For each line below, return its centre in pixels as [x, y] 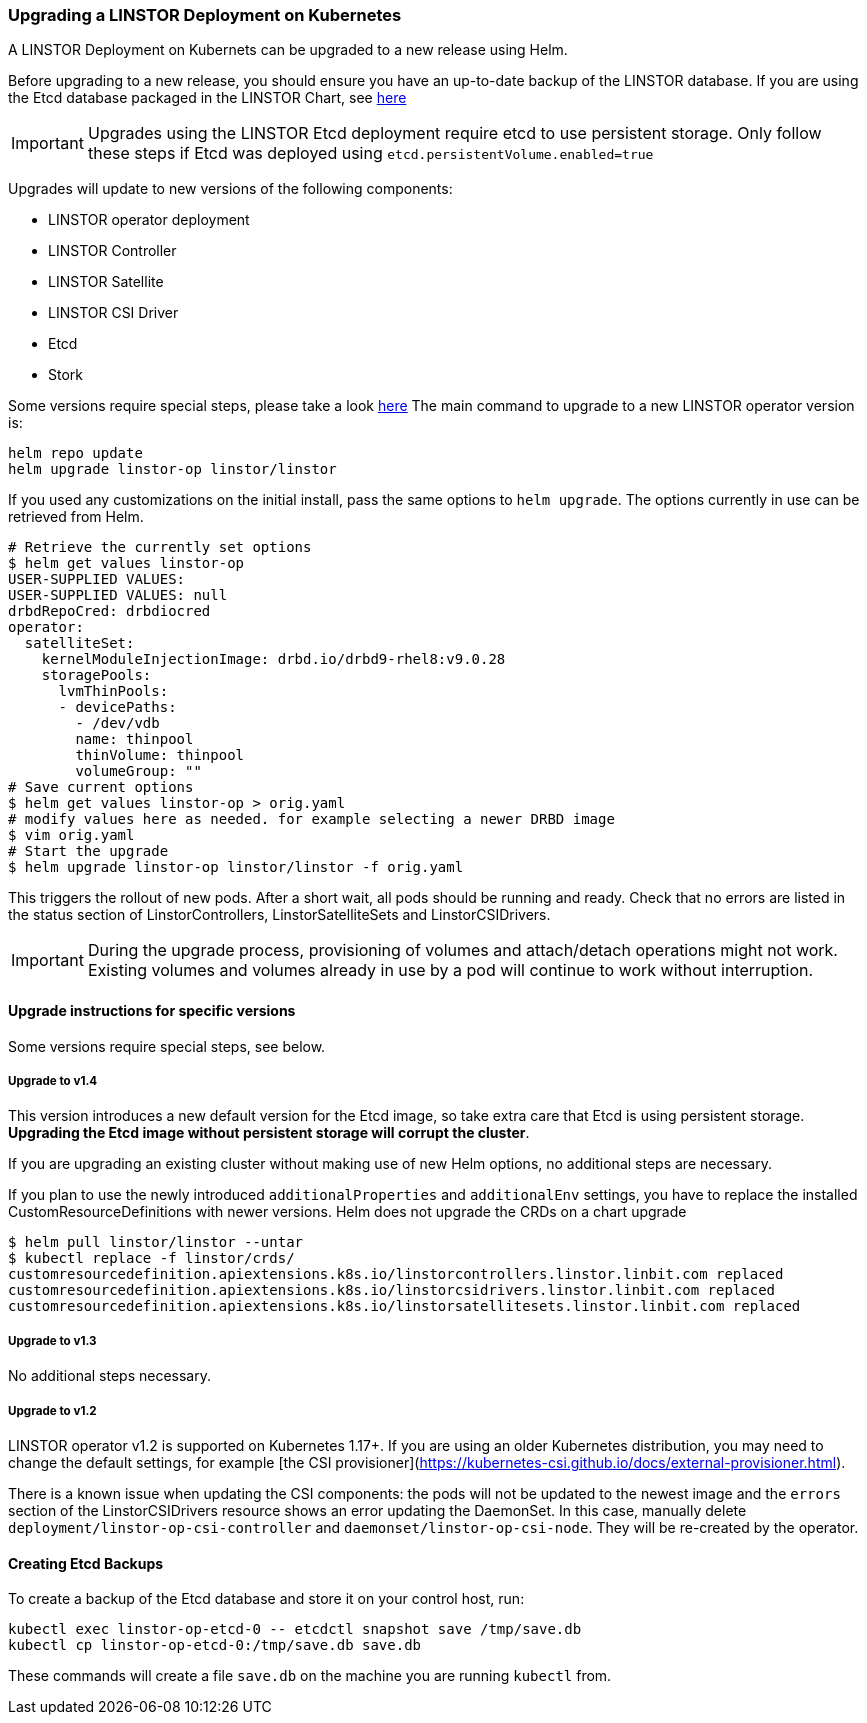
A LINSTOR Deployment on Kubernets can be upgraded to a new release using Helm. [288, 50]
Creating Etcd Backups [86, 1563]
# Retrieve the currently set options [160, 547]
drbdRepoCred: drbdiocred [109, 611]
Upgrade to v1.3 [52, 1340]
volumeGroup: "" [138, 771]
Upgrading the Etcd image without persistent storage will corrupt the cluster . [269, 1133]
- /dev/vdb [117, 723]
